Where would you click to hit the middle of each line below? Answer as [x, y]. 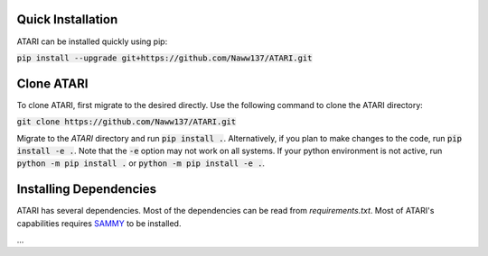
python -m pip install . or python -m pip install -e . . [141, 163]
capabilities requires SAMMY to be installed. [99, 223]
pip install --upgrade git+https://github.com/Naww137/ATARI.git [164, 58]
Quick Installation [67, 19]
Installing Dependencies [87, 189]
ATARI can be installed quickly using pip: [92, 41]
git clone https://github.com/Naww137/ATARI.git [127, 122]
